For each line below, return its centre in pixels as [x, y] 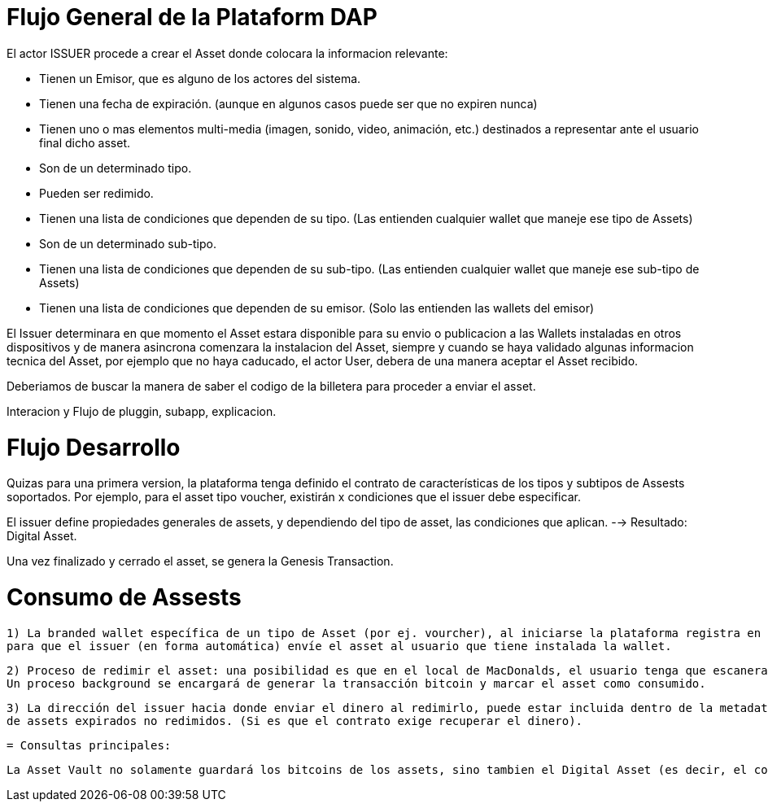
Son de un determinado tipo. [116, 168]
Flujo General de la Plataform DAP [192, 17]
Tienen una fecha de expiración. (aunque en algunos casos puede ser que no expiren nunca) [288, 103]
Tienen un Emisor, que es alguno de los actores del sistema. [200, 78]
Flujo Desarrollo [94, 447]
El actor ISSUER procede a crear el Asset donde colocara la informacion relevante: [227, 53]
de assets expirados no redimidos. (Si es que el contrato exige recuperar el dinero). [295, 721]
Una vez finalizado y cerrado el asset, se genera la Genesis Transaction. [200, 561]
